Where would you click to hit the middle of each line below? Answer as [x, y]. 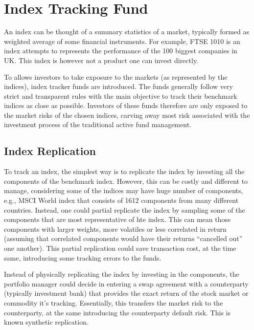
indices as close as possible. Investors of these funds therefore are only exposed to [126, 105]
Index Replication [50, 151]
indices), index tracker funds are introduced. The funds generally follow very [118, 86]
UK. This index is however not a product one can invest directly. [101, 60]
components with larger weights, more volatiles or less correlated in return [115, 229]
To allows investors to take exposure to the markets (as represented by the [116, 77]
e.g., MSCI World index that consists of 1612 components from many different [121, 200]
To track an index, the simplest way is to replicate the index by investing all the [124, 171]
